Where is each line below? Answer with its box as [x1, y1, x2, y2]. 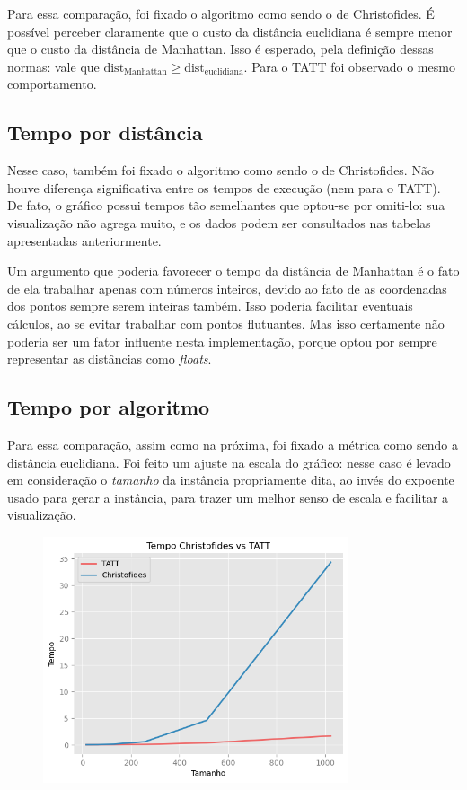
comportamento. [7, 75, 97, 93]
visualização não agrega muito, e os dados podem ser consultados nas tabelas [7, 213, 431, 232]
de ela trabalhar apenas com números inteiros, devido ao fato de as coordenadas [7, 278, 447, 297]
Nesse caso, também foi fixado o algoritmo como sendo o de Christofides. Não [7, 161, 434, 180]
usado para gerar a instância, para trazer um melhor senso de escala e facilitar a [7, 487, 449, 506]
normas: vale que [7, 57, 100, 75]
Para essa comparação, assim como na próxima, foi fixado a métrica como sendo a [7, 434, 458, 453]
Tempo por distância [7, 118, 203, 146]
